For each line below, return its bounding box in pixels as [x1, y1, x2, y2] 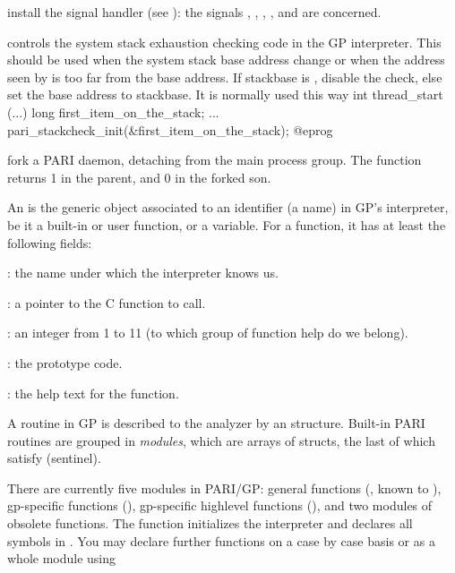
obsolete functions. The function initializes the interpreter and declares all [7, 514, 413, 533]
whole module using [7, 549, 116, 568]
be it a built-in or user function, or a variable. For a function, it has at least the [7, 215, 446, 234]
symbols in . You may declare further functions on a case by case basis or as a [7, 531, 435, 550]
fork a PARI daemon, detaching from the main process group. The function [7, 150, 422, 169]
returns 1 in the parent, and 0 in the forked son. [7, 167, 271, 186]
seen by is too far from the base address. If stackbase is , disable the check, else [7, 67, 442, 86]
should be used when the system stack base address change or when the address [7, 50, 445, 69]
